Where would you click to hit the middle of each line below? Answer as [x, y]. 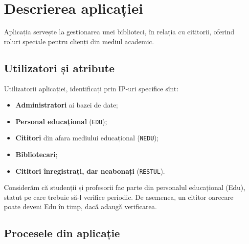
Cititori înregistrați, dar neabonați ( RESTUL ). [90, 171]
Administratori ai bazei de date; [67, 105]
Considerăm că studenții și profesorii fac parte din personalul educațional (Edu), [125, 187]
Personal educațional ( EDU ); [61, 121]
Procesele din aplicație [62, 233]
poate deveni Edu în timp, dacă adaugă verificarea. [80, 206]
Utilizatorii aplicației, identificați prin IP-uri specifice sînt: [91, 88]
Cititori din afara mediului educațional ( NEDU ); [87, 138]
